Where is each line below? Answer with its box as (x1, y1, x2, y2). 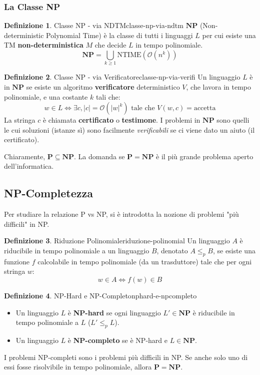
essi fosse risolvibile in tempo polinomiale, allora (4, 361, 152, 372)
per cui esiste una (202, 30, 256, 40)
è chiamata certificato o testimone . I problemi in (42, 115, 200, 125)
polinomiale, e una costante (4, 91, 88, 102)
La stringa (4, 115, 35, 125)
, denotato (156, 245, 188, 256)
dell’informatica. (4, 161, 54, 171)
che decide (94, 40, 126, 50)
